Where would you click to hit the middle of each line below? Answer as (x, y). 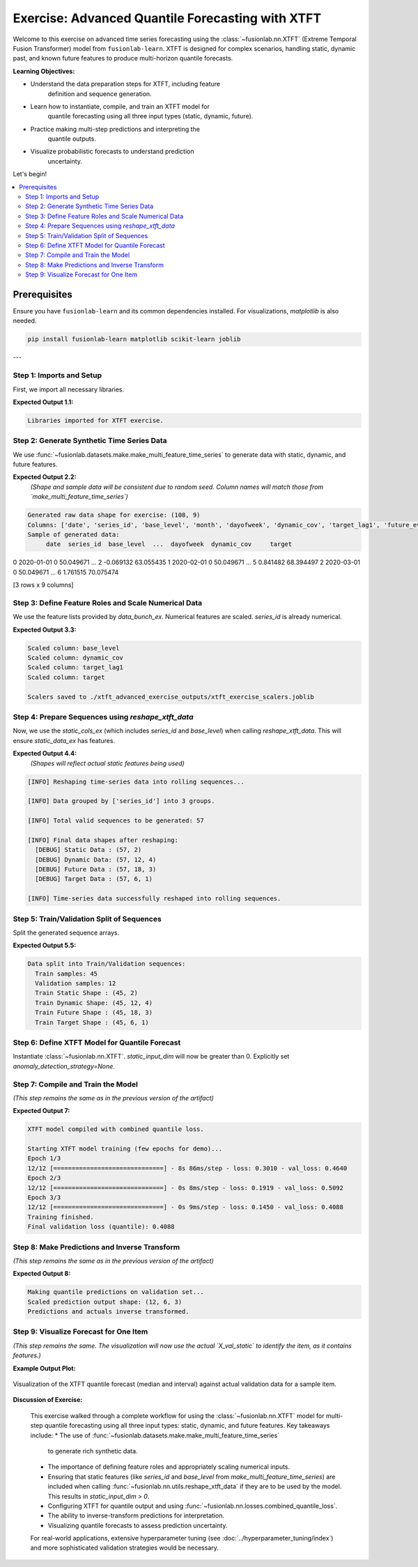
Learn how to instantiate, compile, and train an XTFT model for (120, 106)
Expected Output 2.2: (45, 477)
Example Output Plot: (44, 1368)
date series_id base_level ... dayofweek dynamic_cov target (169, 544)
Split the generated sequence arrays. (66, 933)
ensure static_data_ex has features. (64, 740)
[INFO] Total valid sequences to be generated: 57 (116, 821)
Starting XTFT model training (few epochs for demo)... (125, 1149)
